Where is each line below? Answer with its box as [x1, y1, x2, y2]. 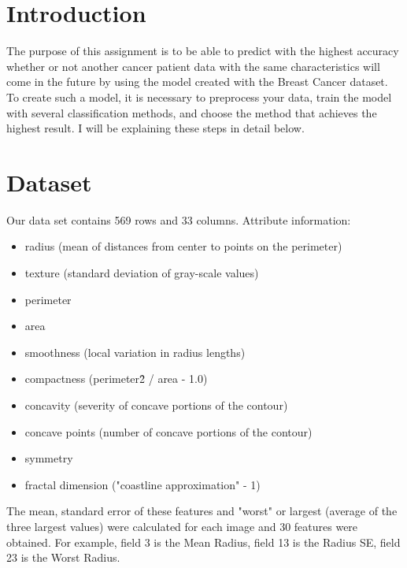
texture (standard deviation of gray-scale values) [24, 265, 259, 280]
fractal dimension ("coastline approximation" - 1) [24, 476, 261, 492]
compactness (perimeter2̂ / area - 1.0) [24, 370, 208, 387]
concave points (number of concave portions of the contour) [24, 423, 313, 440]
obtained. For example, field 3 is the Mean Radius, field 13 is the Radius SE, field [6, 533, 401, 550]
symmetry [24, 450, 73, 466]
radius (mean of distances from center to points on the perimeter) [24, 238, 342, 254]
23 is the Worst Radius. [6, 549, 120, 566]
